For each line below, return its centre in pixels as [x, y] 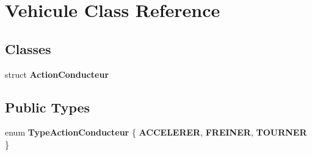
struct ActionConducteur [57, 74]
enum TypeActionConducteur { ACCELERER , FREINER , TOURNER [156, 132]
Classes [28, 48]
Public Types [48, 107]
